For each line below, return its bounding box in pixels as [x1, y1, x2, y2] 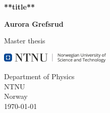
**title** [4, 2, 35, 12]
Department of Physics [4, 71, 75, 82]
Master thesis [4, 35, 45, 46]
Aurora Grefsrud [4, 18, 64, 29]
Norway [4, 91, 28, 101]
